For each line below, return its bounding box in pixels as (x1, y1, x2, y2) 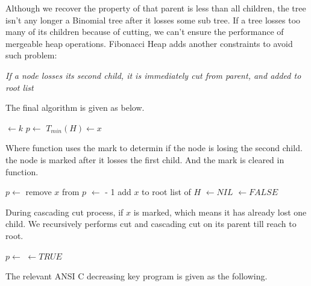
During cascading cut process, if (5, 205, 124, 218)
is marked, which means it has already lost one (133, 205, 307, 218)
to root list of (142, 185, 191, 198)
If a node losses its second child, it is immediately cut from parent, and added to (5, 69, 301, 81)
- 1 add (105, 185, 131, 198)
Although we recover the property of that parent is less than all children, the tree (5, 2, 306, 14)
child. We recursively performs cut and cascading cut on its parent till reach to (5, 217, 297, 230)
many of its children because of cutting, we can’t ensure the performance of (5, 25, 284, 38)
